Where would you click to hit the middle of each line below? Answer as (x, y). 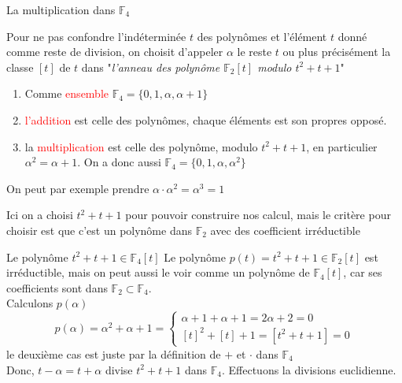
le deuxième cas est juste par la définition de (114, 353)
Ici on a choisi (40, 215)
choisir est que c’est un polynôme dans (99, 230)
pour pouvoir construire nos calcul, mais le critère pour (258, 215)
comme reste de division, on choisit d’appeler (115, 52)
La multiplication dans (61, 9)
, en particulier (342, 146)
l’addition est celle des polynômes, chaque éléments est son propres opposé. (206, 119)
